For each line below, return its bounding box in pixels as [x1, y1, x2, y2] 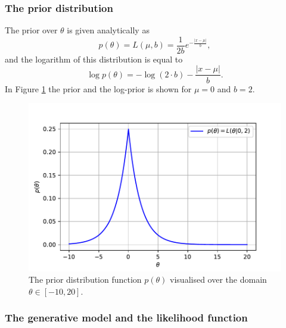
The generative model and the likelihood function [5, 310, 248, 325]
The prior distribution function [29, 273, 142, 286]
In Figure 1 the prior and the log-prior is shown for [5, 82, 192, 95]
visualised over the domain [170, 273, 267, 286]
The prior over [5, 24, 58, 36]
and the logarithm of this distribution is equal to [5, 52, 183, 65]
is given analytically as [67, 24, 150, 36]
